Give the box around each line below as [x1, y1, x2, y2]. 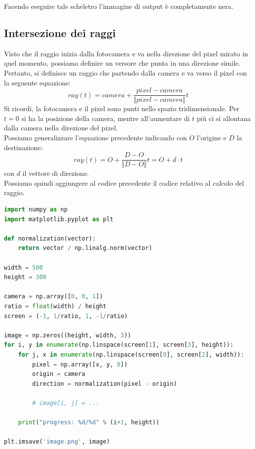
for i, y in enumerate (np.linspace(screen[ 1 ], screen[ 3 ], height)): [4, 341, 234, 349]
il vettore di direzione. [22, 168, 89, 178]
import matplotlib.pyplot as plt [4, 215, 113, 223]
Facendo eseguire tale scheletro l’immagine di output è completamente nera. [4, 1, 233, 11]
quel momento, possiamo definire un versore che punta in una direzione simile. [4, 58, 241, 68]
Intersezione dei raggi [4, 25, 116, 40]
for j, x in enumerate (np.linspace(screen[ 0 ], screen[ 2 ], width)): [18, 351, 244, 358]
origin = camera [32, 370, 85, 378]
